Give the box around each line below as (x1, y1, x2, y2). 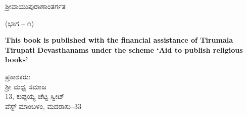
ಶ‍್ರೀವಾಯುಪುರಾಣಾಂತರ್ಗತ (5, 1, 66, 11)
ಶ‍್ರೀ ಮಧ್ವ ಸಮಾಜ (5, 81, 46, 91)
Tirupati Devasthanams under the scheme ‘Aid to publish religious (5, 44, 243, 55)
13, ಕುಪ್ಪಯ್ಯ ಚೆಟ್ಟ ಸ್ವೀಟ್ (5, 91, 65, 101)
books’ (5, 54, 28, 65)
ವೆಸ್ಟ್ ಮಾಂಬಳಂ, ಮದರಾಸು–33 (5, 100, 82, 111)
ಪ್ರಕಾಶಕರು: (5, 71, 31, 81)
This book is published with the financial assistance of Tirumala (5, 35, 233, 45)
